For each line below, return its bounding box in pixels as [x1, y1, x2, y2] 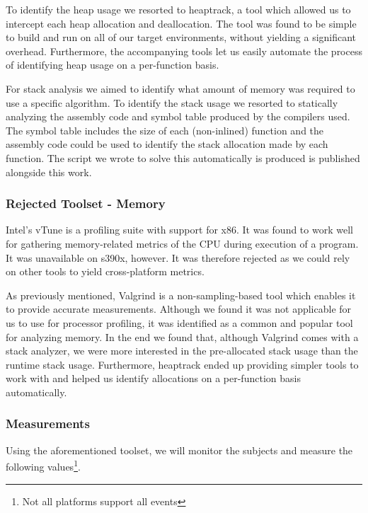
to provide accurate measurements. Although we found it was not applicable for [6, 301, 352, 316]
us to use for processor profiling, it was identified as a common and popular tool [6, 315, 353, 330]
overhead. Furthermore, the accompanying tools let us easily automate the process [6, 43, 362, 58]
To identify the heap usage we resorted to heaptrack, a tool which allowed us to [6, 2, 351, 16]
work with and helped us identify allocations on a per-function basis [6, 371, 301, 386]
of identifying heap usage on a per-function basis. [6, 57, 219, 72]
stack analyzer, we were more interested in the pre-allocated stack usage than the [6, 343, 358, 358]
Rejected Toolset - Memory [6, 195, 166, 212]
